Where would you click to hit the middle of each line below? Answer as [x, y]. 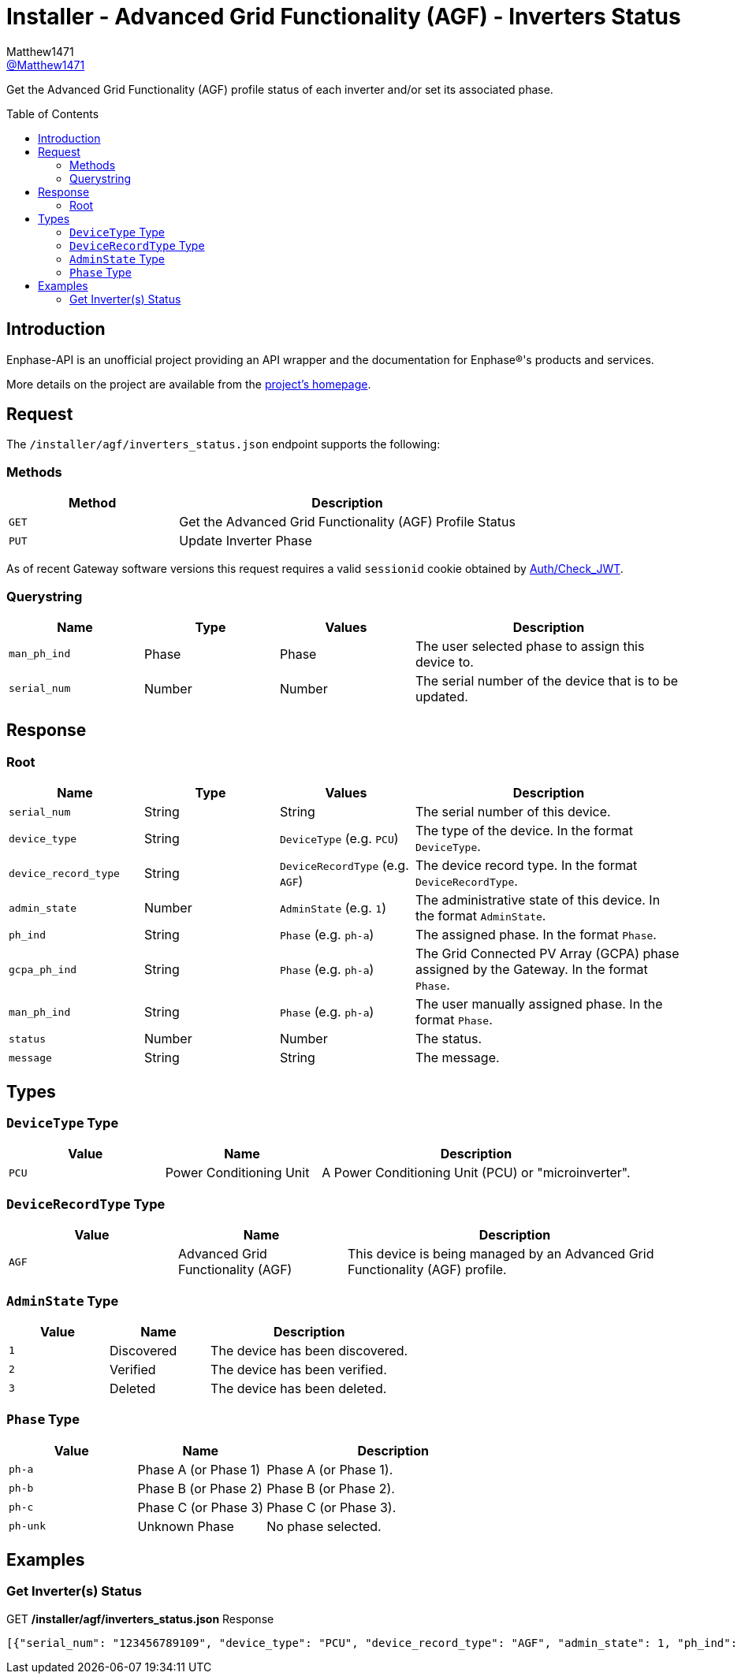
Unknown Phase [186, 1526]
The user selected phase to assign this [530, 646]
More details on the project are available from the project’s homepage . [189, 384]
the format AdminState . [481, 916]
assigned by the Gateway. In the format [532, 970]
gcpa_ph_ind [43, 969]
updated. [442, 696]
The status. [449, 1039]
